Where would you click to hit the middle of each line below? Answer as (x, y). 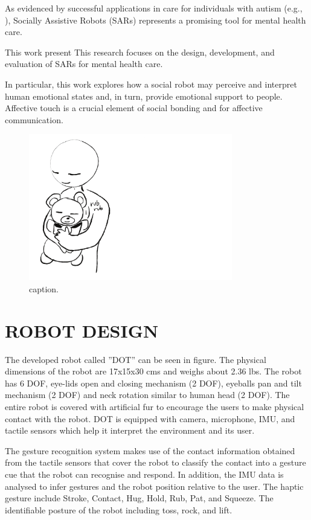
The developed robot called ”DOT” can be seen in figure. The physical (136, 359)
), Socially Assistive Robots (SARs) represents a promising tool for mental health (155, 20)
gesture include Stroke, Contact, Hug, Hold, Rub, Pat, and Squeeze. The (139, 498)
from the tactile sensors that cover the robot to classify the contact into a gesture (155, 462)
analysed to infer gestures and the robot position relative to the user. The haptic (154, 486)
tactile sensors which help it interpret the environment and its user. (130, 430)
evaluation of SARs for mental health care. (84, 64)
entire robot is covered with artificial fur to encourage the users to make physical (155, 406)
